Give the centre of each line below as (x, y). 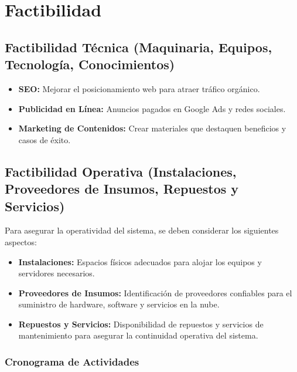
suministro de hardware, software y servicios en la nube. (119, 304)
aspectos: (21, 241)
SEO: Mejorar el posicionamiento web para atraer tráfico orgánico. (139, 88)
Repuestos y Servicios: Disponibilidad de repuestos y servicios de (141, 324)
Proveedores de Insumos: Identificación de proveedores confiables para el (155, 292)
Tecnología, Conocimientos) (90, 64)
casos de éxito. (45, 139)
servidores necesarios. (57, 273)
